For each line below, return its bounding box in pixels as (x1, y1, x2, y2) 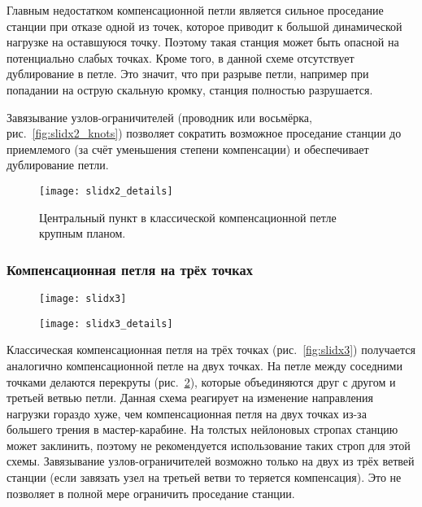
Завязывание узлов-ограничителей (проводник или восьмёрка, (7, 108, 312, 125)
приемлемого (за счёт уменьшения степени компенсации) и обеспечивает (7, 140, 369, 157)
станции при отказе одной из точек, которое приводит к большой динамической (7, 17, 402, 34)
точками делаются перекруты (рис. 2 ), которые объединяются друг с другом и (7, 373, 396, 390)
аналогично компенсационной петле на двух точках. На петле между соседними (7, 356, 402, 374)
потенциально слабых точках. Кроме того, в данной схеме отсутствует (7, 49, 355, 66)
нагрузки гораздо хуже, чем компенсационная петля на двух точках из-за (7, 404, 367, 422)
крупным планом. (39, 225, 126, 242)
